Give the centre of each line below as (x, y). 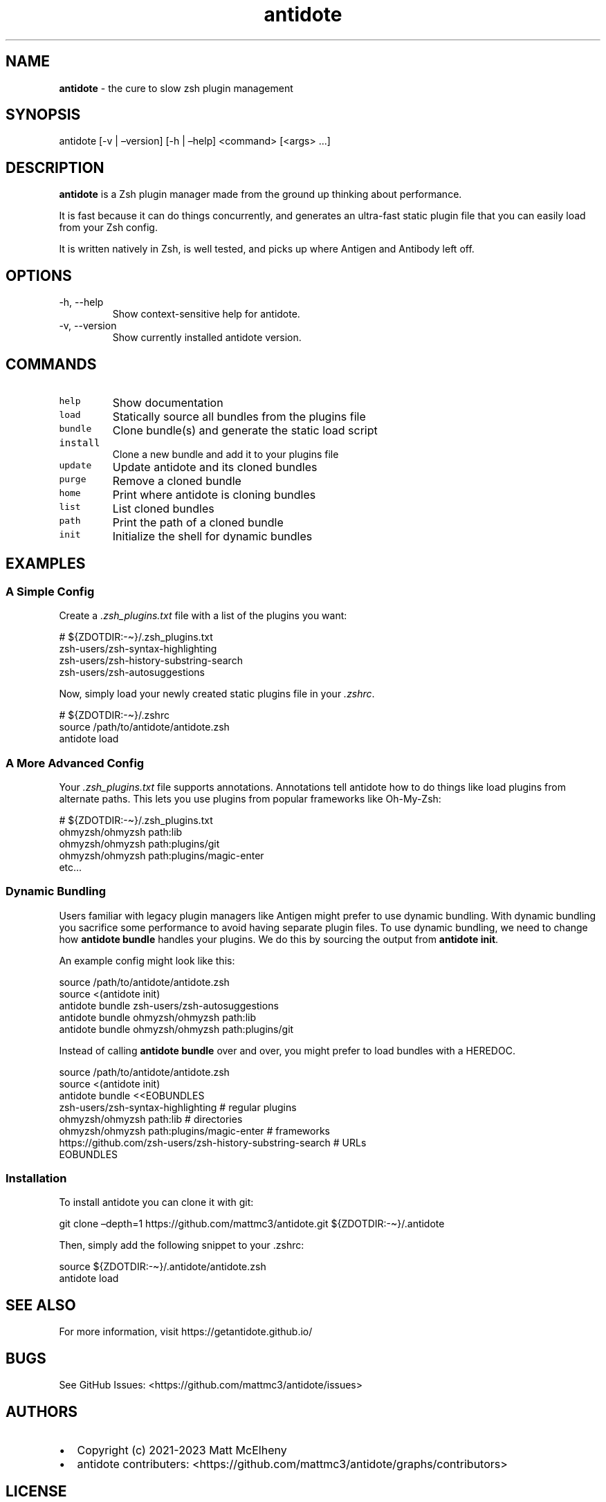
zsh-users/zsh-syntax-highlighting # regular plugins (178, 1107)
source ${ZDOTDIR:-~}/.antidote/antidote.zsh (163, 1267)
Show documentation (168, 402)
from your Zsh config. (108, 228)
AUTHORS (42, 1411)
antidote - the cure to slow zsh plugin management (176, 88)
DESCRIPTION (55, 167)
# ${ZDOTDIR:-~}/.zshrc (114, 715)
